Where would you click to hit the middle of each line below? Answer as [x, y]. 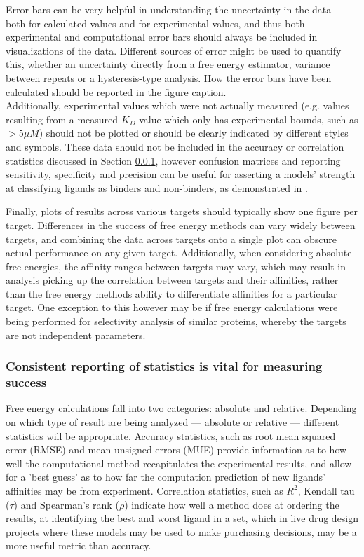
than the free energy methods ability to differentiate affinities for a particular [171, 293]
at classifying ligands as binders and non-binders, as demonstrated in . [157, 187]
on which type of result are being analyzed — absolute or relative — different [173, 421]
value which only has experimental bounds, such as [249, 119]
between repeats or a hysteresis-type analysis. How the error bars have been [169, 77]
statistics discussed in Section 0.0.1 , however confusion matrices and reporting [173, 160]
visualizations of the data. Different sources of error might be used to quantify [174, 50]
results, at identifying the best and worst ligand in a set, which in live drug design [182, 518]
